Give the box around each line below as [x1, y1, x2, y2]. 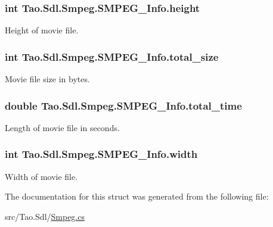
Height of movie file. [5, 24, 79, 36]
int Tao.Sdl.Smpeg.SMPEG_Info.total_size [5, 49, 219, 64]
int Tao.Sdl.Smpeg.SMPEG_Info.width [5, 147, 198, 161]
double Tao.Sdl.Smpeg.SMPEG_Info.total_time [5, 98, 242, 113]
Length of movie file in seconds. [5, 121, 120, 133]
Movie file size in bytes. [5, 73, 90, 85]
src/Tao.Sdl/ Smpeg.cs [5, 210, 85, 222]
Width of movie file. [5, 170, 78, 182]
